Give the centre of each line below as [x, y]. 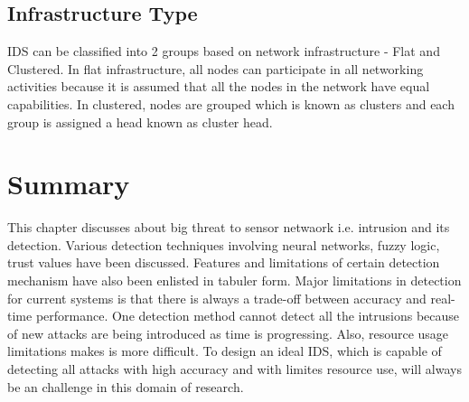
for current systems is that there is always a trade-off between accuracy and [217, 298]
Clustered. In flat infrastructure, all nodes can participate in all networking [216, 68]
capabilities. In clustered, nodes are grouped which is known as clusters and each [231, 103]
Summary [69, 184]
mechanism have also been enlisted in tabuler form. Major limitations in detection [234, 280]
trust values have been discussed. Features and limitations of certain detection [224, 262]
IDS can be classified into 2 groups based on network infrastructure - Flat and [224, 51]
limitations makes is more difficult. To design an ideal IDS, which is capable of [225, 351]
